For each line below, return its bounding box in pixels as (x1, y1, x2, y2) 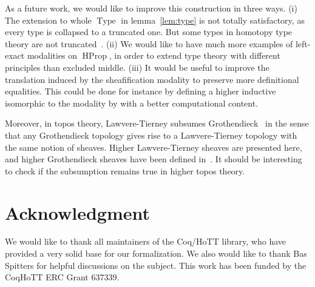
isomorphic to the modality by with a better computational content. (5, 96, 259, 109)
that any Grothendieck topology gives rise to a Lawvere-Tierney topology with (5, 128, 297, 141)
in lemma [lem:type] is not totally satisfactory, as (121, 13, 305, 26)
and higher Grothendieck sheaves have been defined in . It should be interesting (5, 153, 302, 165)
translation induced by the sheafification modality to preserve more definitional (5, 73, 299, 85)
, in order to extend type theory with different (109, 49, 280, 62)
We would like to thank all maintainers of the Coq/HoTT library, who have (5, 235, 286, 248)
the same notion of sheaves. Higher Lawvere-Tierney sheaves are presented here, (5, 140, 302, 153)
